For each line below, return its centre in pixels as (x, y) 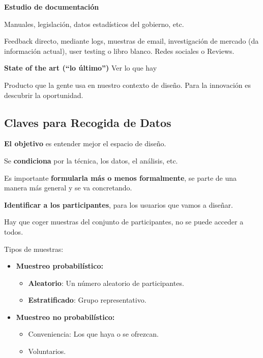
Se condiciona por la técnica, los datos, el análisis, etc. (91, 160)
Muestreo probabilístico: (60, 266)
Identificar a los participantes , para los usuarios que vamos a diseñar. (119, 204)
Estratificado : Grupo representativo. (87, 300)
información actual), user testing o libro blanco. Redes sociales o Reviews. (119, 51)
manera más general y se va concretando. (68, 188)
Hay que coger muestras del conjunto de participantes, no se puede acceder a (124, 222)
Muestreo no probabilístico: (65, 317)
